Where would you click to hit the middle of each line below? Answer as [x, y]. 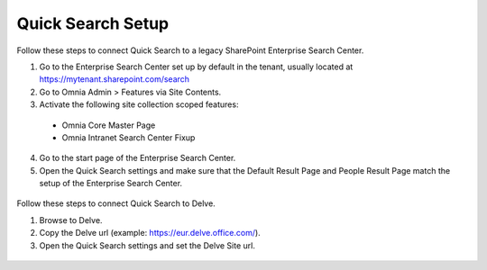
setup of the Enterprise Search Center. [111, 184]
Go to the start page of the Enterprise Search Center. [138, 158]
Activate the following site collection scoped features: [139, 104]
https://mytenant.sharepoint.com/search [114, 79]
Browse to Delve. [71, 220]
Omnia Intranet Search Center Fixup [129, 137]
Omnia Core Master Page [109, 125]
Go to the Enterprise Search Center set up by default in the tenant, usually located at [196, 67]
